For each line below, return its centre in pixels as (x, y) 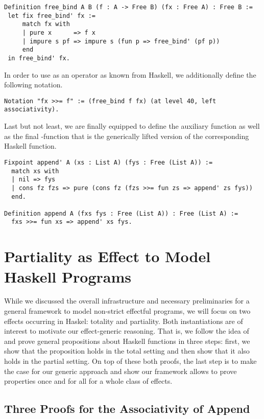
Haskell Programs (68, 276)
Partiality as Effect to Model (107, 256)
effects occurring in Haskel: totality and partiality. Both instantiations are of (124, 321)
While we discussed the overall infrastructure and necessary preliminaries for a (127, 301)
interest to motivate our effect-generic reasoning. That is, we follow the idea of (127, 331)
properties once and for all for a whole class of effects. (88, 381)
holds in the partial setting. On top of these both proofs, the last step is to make (130, 361)
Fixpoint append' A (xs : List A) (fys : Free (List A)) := (109, 162)
